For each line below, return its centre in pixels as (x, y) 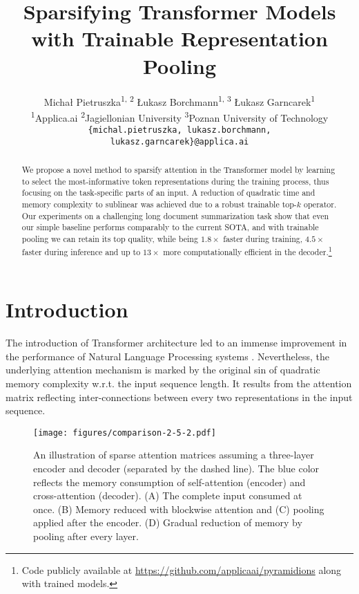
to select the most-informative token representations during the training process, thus (175, 181)
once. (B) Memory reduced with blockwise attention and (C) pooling (179, 509)
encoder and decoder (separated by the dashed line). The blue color (176, 468)
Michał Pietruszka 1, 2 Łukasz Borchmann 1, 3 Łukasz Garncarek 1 (179, 100)
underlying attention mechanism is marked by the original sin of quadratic (163, 370)
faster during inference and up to (81, 251)
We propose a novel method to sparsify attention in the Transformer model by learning (178, 170)
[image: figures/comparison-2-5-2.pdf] (125, 433)
